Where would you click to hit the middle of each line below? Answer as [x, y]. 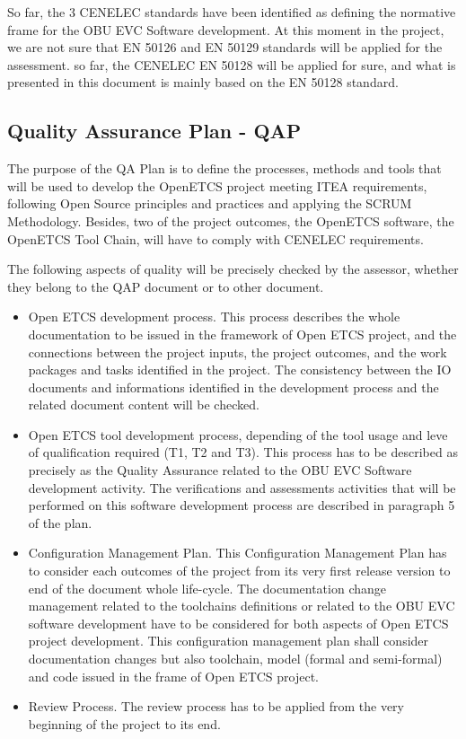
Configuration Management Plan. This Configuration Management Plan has [237, 553]
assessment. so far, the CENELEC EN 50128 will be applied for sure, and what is [232, 64]
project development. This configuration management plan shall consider [229, 641]
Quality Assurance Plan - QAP [154, 131]
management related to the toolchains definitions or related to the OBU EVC [242, 606]
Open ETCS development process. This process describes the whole [214, 317]
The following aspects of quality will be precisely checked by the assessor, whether [233, 269]
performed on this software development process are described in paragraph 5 [242, 505]
